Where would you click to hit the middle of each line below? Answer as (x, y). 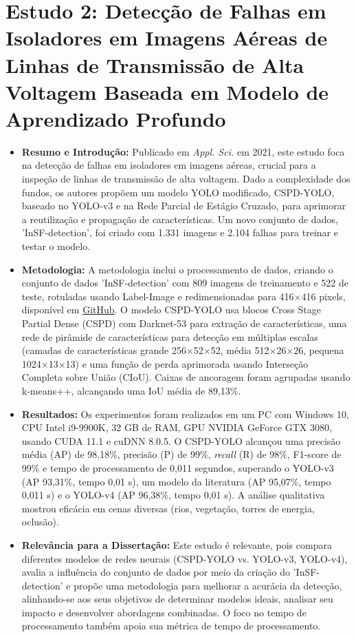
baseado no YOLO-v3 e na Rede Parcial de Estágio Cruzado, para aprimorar (184, 206)
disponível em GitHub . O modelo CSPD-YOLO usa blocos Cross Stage (171, 310)
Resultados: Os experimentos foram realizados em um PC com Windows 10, (185, 414)
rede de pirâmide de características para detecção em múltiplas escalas (170, 336)
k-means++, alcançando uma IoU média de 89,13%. (131, 390)
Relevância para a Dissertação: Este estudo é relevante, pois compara (177, 544)
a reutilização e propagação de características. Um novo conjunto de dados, (180, 219)
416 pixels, (323, 296)
